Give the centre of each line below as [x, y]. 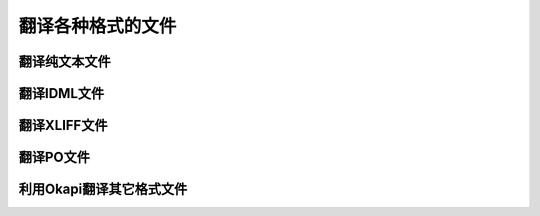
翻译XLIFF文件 [63, 125]
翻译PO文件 [54, 157]
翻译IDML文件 [61, 93]
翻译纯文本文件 [64, 61]
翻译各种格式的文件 [97, 26]
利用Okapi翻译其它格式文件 [103, 189]
